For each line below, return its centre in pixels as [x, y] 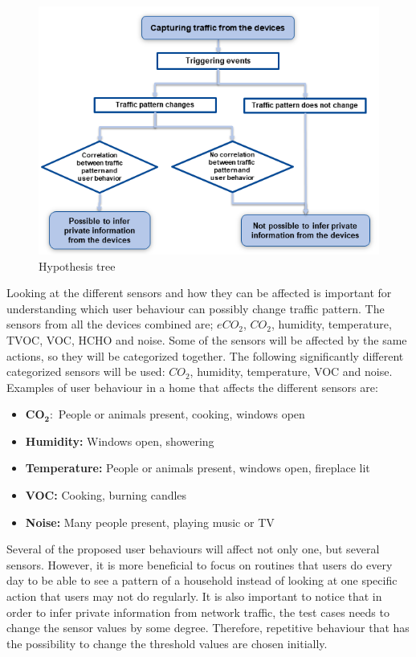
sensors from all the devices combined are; [110, 324]
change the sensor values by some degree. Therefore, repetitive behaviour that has [208, 628]
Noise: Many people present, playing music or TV [150, 522]
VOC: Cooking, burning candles [106, 495]
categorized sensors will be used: [86, 371]
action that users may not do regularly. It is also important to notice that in [194, 596]
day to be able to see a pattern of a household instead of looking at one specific [202, 580]
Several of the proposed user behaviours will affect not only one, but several [193, 549]
